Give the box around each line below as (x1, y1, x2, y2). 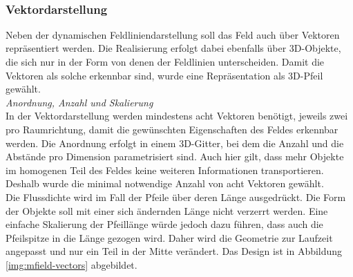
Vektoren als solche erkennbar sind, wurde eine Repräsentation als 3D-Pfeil (6, 68, 323, 82)
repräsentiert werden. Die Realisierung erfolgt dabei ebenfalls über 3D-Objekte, (6, 41, 341, 55)
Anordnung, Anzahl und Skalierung (6, 95, 153, 109)
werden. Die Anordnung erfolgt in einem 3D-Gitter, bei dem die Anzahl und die (6, 135, 344, 150)
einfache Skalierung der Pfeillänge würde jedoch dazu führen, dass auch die (6, 217, 323, 231)
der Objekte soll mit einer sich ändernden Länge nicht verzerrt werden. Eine (6, 203, 328, 218)
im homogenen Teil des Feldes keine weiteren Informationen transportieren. (6, 162, 324, 177)
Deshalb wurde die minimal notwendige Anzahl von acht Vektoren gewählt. (6, 176, 324, 191)
